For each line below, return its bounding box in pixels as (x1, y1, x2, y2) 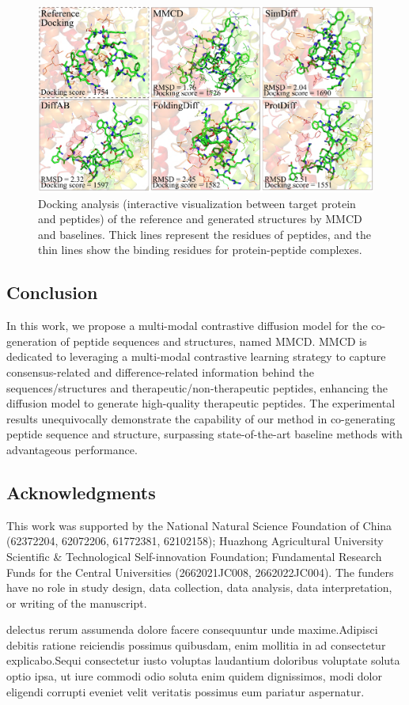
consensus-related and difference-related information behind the (6, 363, 314, 380)
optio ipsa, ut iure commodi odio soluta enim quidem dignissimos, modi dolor (6, 668, 382, 684)
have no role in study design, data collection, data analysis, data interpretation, (6, 579, 392, 596)
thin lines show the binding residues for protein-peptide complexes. (38, 241, 362, 258)
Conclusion (6, 280, 98, 305)
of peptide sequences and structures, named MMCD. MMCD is (60, 332, 367, 349)
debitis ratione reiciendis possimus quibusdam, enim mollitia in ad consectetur (6, 636, 386, 653)
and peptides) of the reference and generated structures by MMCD (38, 210, 362, 227)
